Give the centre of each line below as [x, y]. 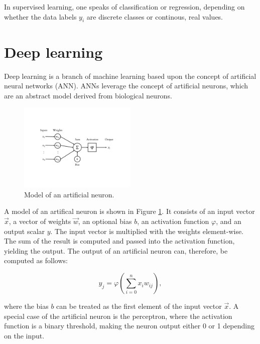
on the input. [24, 335]
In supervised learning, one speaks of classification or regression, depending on [124, 7]
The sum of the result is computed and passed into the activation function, [119, 241]
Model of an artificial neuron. [69, 194]
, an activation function [173, 221]
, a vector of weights [40, 221]
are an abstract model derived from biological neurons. [88, 95]
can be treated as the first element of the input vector [139, 306]
